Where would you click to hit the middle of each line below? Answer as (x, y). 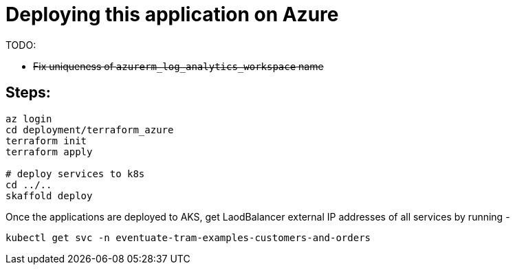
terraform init (46, 140)
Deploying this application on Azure (172, 14)
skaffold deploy (49, 195)
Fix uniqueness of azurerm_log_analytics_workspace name (178, 66)
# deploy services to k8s (75, 173)
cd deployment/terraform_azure (90, 130)
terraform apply (49, 151)
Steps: (28, 93)
